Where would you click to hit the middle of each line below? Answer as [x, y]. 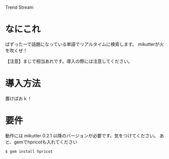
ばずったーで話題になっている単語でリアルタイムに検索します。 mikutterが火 [84, 44]
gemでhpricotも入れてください [46, 142]
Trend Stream [19, 7]
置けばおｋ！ [18, 98]
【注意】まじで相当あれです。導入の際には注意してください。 [69, 61]
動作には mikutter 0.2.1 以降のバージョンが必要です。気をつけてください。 [82, 135]
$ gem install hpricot [29, 151]
